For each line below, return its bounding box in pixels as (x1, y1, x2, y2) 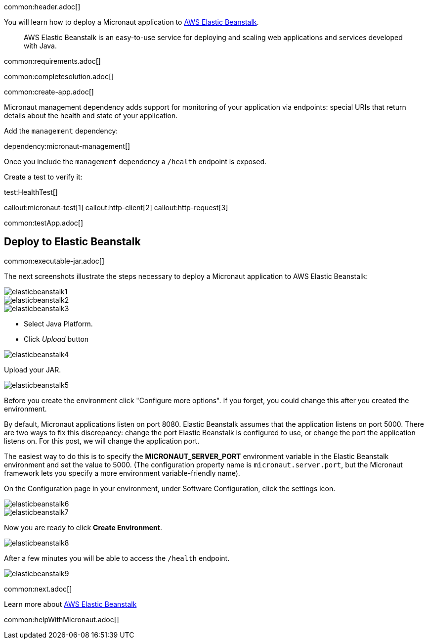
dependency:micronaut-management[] (4, 142, 130, 150)
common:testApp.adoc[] (4, 219, 84, 227)
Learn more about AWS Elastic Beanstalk (4, 599, 137, 608)
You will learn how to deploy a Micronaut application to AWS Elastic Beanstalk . (4, 18, 259, 26)
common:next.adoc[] (4, 584, 72, 593)
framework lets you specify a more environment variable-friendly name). (4, 468, 240, 477)
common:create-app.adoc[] (4, 88, 94, 96)
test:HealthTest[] (4, 188, 58, 196)
